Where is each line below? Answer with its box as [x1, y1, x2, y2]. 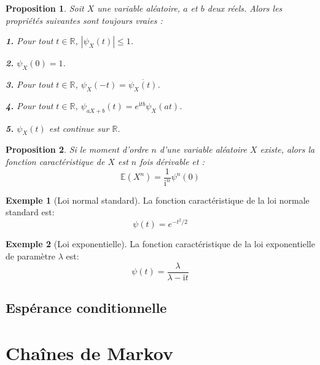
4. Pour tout [6, 99, 53, 112]
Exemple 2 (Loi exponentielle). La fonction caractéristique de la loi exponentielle [6, 237, 315, 250]
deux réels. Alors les [207, 2, 283, 14]
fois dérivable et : [139, 155, 205, 167]
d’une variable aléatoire [159, 143, 247, 156]
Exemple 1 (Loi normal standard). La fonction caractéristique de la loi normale [6, 193, 310, 206]
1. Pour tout [6, 34, 53, 47]
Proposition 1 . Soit [6, 2, 84, 14]
